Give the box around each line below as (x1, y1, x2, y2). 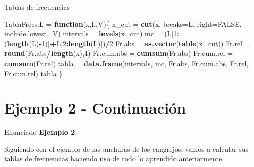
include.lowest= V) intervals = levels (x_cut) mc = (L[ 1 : (4, 28, 179, 39)
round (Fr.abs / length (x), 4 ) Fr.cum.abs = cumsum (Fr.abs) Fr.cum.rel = (4, 48, 233, 59)
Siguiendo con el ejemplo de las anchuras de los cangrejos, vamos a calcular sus (4, 143, 248, 154)
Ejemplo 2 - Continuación (4, 97, 186, 118)
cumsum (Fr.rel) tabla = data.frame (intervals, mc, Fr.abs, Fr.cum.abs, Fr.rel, (4, 58, 249, 68)
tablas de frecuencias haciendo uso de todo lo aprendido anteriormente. (4, 153, 224, 164)
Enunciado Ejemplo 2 (4, 127, 75, 137)
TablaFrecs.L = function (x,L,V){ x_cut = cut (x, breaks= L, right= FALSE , (4, 18, 242, 29)
